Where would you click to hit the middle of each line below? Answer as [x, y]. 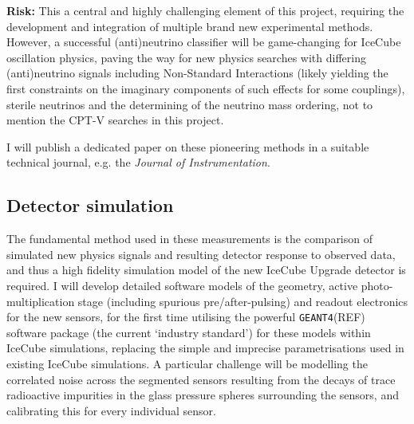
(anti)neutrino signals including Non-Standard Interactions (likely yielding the [197, 73]
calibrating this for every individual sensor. [111, 410]
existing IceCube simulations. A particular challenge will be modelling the [187, 363]
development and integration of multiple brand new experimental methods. [190, 26]
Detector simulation [90, 205]
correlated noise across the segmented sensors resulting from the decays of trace [201, 379]
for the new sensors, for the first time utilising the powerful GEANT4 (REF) [186, 317]
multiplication [41, 301]
